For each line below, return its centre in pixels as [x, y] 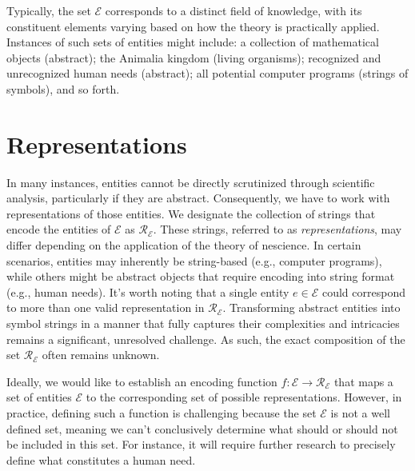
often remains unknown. [101, 355]
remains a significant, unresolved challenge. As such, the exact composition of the [206, 339]
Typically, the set [49, 10]
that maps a [363, 381]
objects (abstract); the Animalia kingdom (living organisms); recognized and [194, 57]
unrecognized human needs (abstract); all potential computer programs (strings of [207, 73]
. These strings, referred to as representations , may [277, 229]
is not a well [360, 413]
